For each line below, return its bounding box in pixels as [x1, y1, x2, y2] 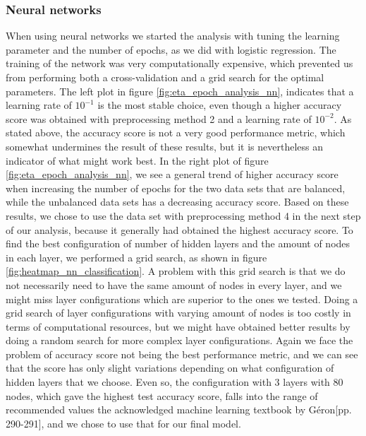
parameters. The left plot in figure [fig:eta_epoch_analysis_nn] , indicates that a [6, 83, 354, 98]
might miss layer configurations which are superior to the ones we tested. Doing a [6, 291, 358, 306]
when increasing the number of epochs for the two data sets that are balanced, [6, 180, 346, 195]
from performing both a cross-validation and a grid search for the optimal [6, 70, 324, 84]
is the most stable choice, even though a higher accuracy [97, 98, 342, 112]
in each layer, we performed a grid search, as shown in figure [6, 249, 267, 264]
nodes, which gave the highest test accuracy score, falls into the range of [6, 388, 318, 403]
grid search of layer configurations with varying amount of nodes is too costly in [6, 305, 351, 320]
